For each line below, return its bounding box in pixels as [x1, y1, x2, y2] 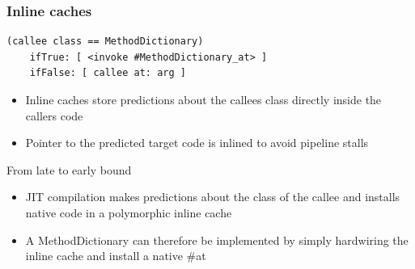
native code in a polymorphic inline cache [25, 204, 232, 221]
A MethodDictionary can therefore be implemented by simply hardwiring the [25, 231, 409, 248]
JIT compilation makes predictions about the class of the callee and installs [25, 188, 400, 205]
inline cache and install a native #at [25, 247, 206, 264]
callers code [25, 107, 83, 124]
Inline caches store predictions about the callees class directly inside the [25, 91, 382, 107]
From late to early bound [6, 161, 132, 178]
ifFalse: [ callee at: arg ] [29, 67, 186, 79]
